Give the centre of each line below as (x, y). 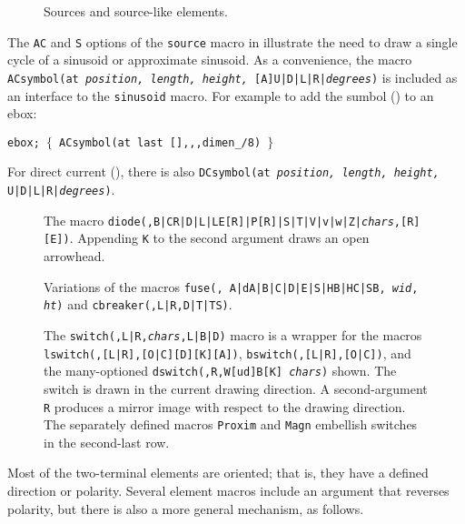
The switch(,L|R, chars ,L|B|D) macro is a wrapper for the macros (233, 334)
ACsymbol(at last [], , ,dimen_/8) (160, 142)
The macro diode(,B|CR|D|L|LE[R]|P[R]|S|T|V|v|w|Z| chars (219, 220)
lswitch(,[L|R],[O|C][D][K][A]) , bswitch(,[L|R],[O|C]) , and (228, 353)
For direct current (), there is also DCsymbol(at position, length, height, (223, 171)
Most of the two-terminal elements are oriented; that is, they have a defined (218, 473)
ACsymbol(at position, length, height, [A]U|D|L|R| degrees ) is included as (232, 77)
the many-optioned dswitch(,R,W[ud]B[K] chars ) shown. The (220, 371)
